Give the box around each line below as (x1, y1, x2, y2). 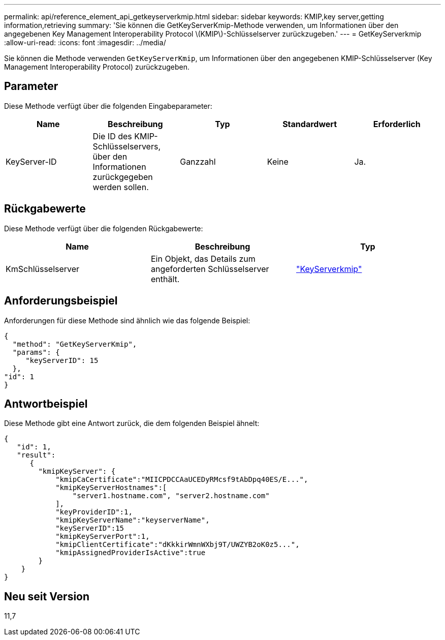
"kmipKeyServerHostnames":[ (55, 483, 167, 492)
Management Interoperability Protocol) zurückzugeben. (4, 63, 190, 71)
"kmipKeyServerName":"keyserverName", (55, 516, 210, 525)
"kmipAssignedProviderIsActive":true (55, 548, 206, 557)
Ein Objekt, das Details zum (150, 253, 256, 264)
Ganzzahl (180, 156, 216, 167)
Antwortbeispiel (4, 397, 88, 410)
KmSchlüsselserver (6, 263, 80, 274)
